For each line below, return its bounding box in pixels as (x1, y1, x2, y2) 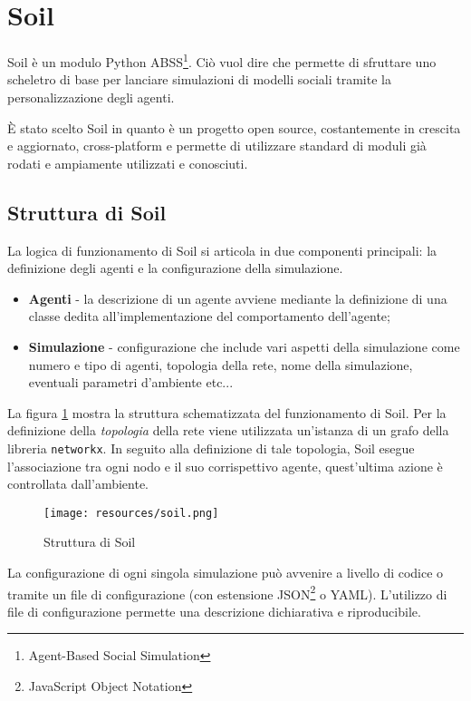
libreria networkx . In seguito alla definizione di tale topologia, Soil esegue (7, 438, 415, 457)
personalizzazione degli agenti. (7, 87, 175, 106)
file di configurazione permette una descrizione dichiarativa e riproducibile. (7, 601, 421, 620)
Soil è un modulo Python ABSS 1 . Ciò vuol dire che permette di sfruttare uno (7, 50, 437, 71)
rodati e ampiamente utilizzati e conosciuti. (7, 153, 248, 172)
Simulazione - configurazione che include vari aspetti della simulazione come (28, 336, 460, 355)
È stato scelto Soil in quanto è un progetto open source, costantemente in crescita (7, 118, 461, 137)
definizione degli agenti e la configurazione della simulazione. (7, 258, 343, 277)
